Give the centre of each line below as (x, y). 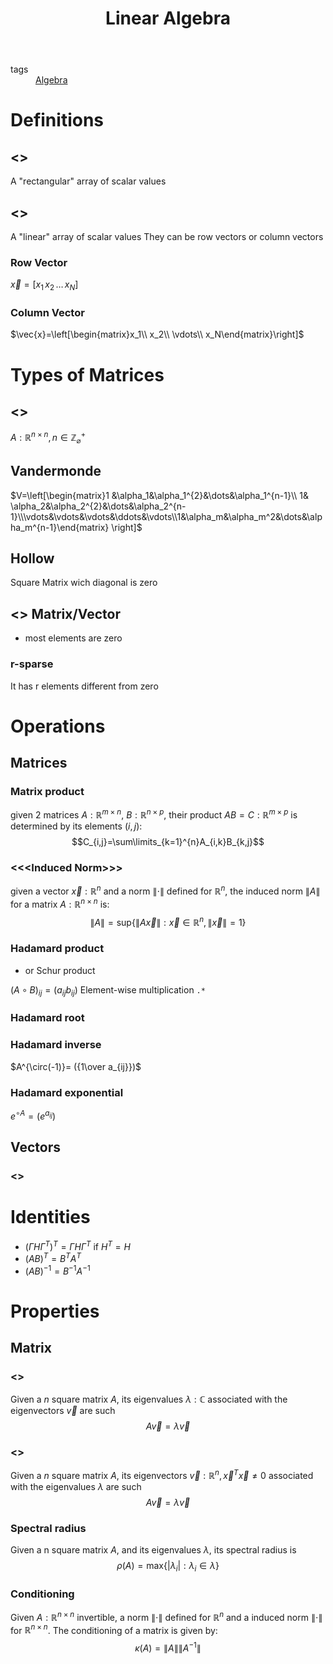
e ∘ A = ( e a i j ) (33, 1115)
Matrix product (47, 792)
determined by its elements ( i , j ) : (76, 826)
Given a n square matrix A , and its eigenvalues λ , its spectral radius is (153, 1549)
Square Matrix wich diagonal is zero (84, 583)
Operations (58, 726)
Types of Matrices (87, 374)
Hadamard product (57, 949)
